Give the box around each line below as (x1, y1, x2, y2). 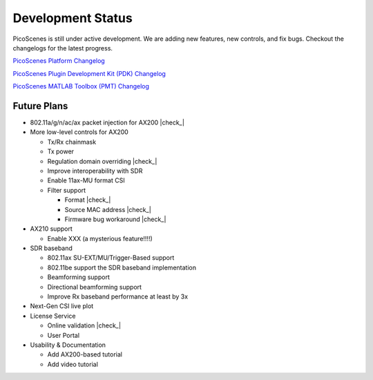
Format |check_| (64, 196, 111, 204)
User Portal (47, 331, 79, 339)
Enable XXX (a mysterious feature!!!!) (47, 234, 153, 243)
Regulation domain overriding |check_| (47, 157, 157, 165)
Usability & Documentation (30, 341, 106, 349)
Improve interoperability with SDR (47, 167, 143, 175)
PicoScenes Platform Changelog (12, 57, 105, 65)
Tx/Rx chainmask (47, 137, 97, 146)
